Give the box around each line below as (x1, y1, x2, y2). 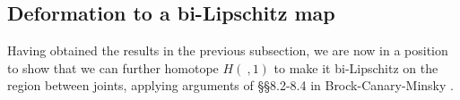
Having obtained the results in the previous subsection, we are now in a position (7, 41, 448, 60)
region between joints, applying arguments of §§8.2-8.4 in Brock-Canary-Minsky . (7, 76, 454, 95)
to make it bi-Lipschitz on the (273, 58, 438, 77)
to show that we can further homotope (7, 58, 219, 77)
